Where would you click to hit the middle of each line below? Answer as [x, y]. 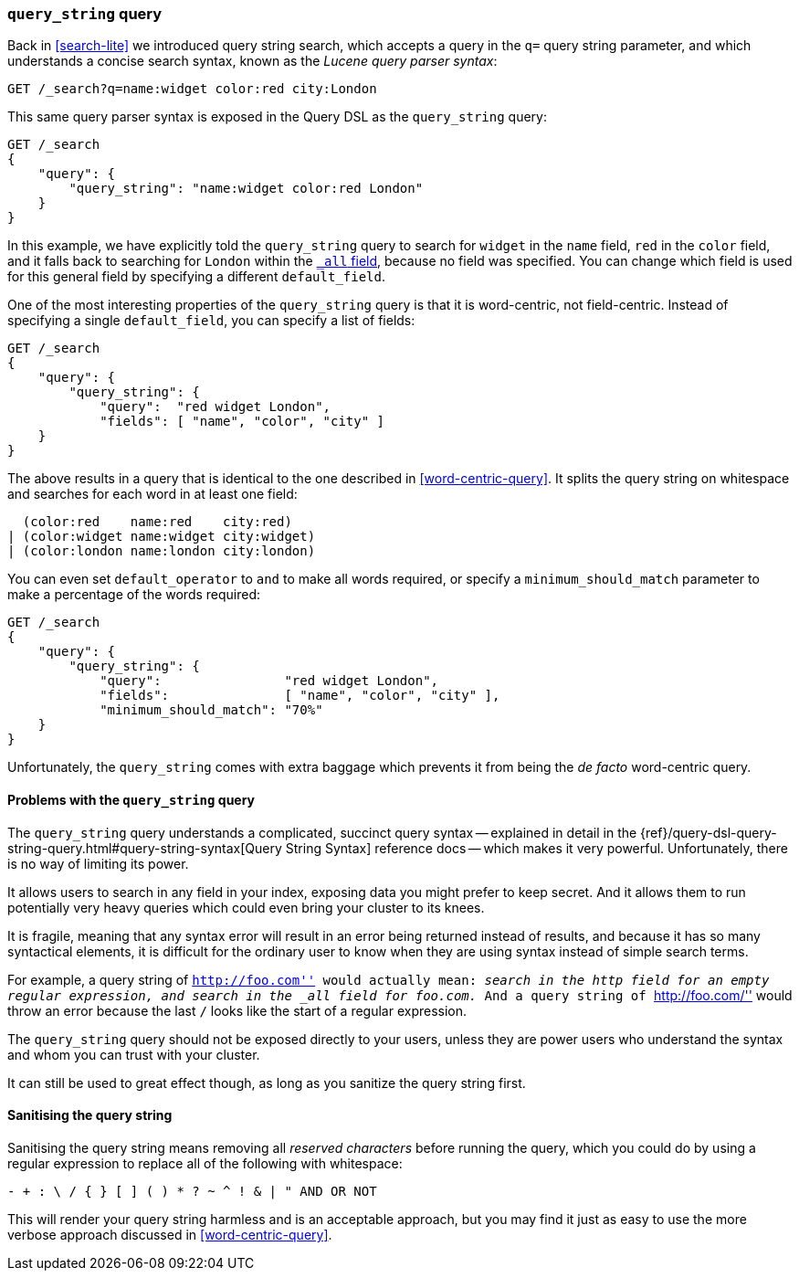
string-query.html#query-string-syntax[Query [145, 848]
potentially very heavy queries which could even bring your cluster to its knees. [246, 907]
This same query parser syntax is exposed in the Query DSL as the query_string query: [277, 117]
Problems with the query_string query [131, 799]
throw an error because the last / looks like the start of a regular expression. [237, 1010]
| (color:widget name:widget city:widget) [162, 537]
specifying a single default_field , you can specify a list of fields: [211, 321]
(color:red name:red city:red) [157, 522]
